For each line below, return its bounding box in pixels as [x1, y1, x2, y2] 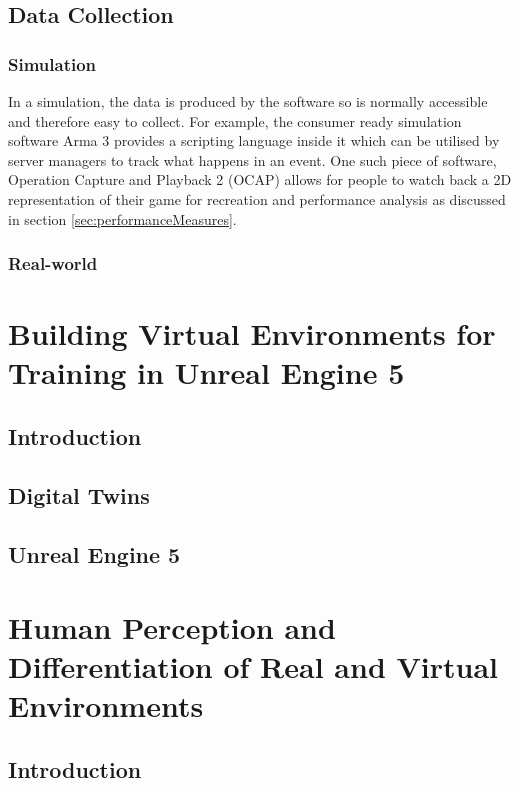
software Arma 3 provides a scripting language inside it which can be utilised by [8, 130, 500, 151]
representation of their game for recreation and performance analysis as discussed [8, 188, 506, 209]
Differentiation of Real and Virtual [8, 646, 499, 687]
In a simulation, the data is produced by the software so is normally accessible [8, 91, 488, 111]
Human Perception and [8, 607, 336, 648]
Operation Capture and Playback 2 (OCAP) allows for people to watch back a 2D [8, 169, 512, 190]
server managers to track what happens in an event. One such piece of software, [8, 149, 497, 170]
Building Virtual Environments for [8, 313, 496, 354]
